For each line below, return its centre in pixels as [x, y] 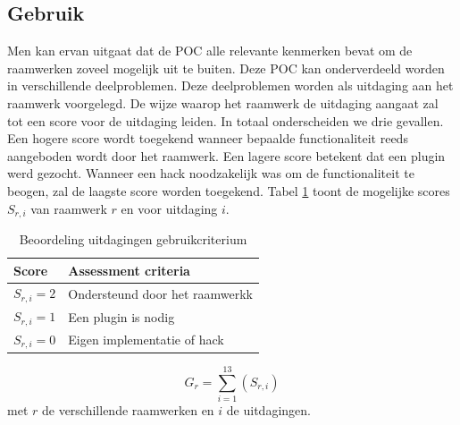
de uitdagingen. [268, 409]
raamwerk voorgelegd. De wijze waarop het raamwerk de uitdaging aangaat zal [223, 102]
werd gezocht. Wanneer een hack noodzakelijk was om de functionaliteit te [211, 173]
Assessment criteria [129, 270]
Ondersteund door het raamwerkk [160, 293]
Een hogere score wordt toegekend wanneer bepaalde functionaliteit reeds [208, 138]
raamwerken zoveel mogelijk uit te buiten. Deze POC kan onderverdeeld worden [226, 68]
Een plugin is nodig [121, 316]
